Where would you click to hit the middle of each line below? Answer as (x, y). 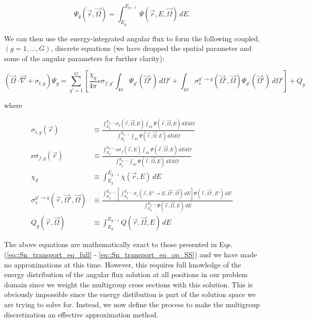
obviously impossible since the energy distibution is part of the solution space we (130, 294)
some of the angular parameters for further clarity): (84, 58)
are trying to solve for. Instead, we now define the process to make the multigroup (132, 304)
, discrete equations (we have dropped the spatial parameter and (151, 48)
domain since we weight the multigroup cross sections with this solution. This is (129, 284)
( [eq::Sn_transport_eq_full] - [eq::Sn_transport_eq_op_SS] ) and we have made (131, 254)
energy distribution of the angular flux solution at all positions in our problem (126, 274)
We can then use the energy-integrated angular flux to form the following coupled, (132, 38)
